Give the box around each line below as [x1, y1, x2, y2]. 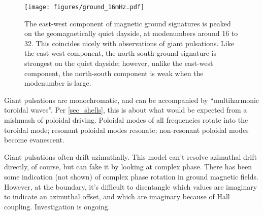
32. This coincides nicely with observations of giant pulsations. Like [24, 38, 234, 48]
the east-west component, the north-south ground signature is [24, 48, 217, 58]
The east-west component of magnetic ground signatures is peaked [24, 18, 231, 28]
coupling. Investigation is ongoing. [4, 201, 110, 211]
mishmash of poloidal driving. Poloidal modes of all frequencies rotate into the [4, 115, 248, 125]
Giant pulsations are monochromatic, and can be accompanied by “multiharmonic [4, 94, 259, 105]
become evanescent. [4, 134, 64, 145]
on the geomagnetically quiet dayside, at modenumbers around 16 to [24, 28, 238, 39]
